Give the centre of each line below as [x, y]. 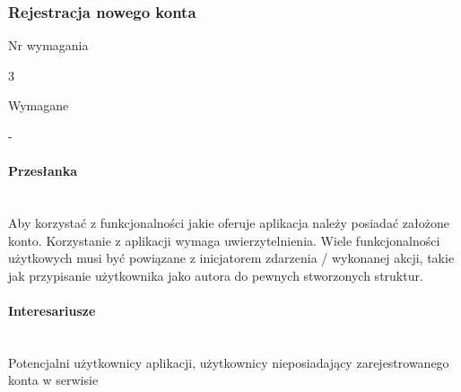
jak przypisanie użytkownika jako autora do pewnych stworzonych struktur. [216, 275]
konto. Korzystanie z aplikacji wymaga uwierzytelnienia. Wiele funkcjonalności [224, 240]
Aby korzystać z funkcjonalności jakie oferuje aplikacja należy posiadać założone [229, 222]
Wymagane [39, 105]
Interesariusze [52, 310]
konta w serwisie [53, 380]
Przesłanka [43, 171]
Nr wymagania [48, 45]
